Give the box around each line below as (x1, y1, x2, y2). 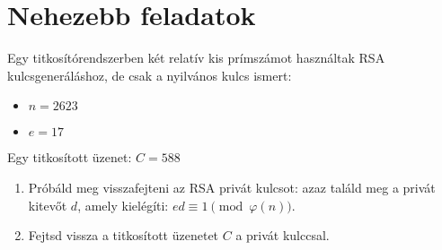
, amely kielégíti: (77, 195, 169, 214)
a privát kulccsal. (235, 226, 330, 245)
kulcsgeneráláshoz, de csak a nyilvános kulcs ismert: (7, 65, 292, 84)
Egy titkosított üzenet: (7, 148, 132, 167)
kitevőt (28, 195, 67, 214)
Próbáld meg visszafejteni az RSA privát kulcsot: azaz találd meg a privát (28, 177, 436, 196)
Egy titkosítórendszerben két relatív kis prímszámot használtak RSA (7, 48, 385, 67)
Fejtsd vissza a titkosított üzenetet (28, 226, 219, 245)
